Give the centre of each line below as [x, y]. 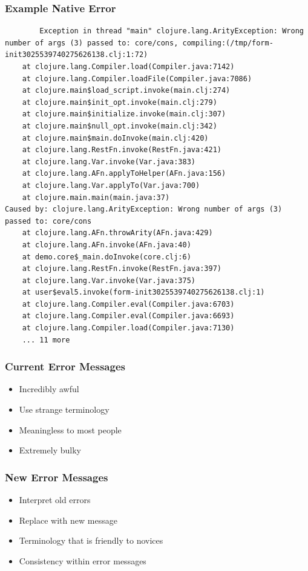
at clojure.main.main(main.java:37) [96, 197]
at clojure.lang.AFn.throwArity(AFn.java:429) [117, 233]
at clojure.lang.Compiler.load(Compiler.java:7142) [128, 67]
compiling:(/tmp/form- [228, 43]
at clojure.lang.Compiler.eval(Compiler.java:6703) [128, 304]
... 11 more [46, 340]
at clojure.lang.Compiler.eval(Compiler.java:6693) [128, 316]
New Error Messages [57, 477]
